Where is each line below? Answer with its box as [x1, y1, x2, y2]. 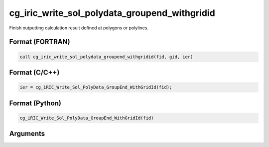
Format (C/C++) [9, 68, 60, 76]
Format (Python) [9, 99, 62, 107]
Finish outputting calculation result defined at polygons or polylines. [9, 25, 149, 31]
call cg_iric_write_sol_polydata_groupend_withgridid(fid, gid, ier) [19, 54, 193, 60]
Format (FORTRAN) [9, 38, 70, 46]
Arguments [9, 130, 45, 138]
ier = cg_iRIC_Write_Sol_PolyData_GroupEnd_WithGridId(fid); [19, 84, 172, 90]
